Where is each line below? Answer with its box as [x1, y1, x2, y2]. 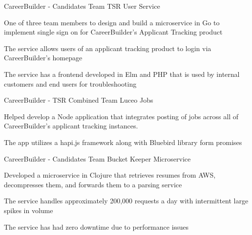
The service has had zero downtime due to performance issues [4, 221, 189, 232]
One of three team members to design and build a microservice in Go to [4, 17, 220, 27]
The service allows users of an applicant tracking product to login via [4, 43, 211, 53]
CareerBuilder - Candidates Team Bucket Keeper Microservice [4, 153, 191, 163]
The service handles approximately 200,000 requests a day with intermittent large [4, 196, 249, 206]
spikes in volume [4, 205, 53, 215]
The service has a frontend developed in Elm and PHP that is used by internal [4, 69, 240, 79]
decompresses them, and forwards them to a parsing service [4, 179, 182, 189]
